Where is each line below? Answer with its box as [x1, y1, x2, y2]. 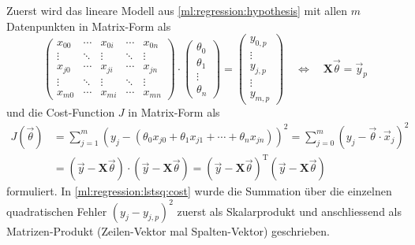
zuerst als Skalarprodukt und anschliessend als [177, 202, 402, 219]
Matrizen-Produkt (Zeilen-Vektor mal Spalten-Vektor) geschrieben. [6, 222, 331, 239]
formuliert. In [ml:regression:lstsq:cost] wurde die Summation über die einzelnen [6, 183, 392, 199]
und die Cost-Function [6, 103, 115, 120]
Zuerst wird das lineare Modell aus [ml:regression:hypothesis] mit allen [6, 2, 348, 18]
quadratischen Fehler [6, 202, 107, 219]
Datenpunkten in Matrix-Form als [6, 17, 171, 34]
